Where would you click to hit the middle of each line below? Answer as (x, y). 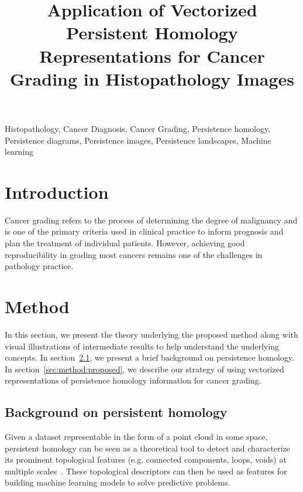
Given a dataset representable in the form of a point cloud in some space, (136, 437)
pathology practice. (39, 266)
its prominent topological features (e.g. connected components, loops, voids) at (146, 459)
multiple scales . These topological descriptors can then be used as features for (146, 471)
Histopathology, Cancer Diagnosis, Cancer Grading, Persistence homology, (138, 128)
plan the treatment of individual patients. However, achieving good (125, 243)
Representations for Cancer (152, 55)
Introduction (57, 191)
